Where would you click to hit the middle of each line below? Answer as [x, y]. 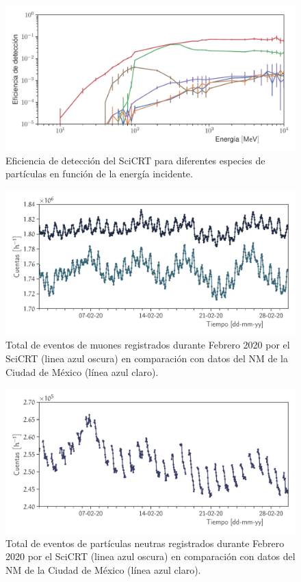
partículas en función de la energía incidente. [99, 174]
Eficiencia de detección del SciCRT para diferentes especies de [135, 160]
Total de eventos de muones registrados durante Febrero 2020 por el [148, 345]
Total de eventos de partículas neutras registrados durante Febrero [145, 543]
